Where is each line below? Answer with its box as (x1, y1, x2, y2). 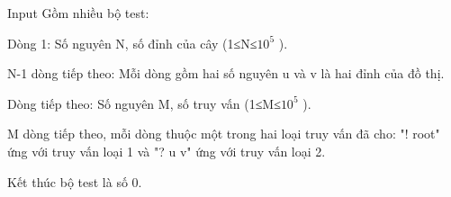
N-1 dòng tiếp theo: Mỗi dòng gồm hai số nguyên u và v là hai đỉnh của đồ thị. (7, 64, 445, 83)
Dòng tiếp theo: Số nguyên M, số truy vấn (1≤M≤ (7, 94, 281, 112)
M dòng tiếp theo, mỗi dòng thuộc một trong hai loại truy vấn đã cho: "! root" (7, 124, 440, 143)
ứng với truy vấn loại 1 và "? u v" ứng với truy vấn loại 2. (7, 141, 326, 160)
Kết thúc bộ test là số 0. (7, 172, 142, 191)
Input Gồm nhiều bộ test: (7, 4, 149, 22)
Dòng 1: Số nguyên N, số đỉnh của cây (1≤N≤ (7, 33, 257, 52)
